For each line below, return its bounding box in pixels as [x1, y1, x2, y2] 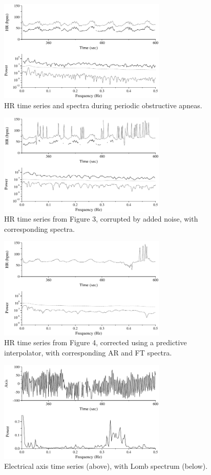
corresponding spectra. [4, 223, 75, 234]
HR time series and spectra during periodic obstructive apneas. [4, 100, 202, 110]
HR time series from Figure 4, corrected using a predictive [4, 337, 187, 348]
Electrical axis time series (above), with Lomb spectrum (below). [4, 461, 208, 471]
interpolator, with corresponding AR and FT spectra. [4, 347, 172, 358]
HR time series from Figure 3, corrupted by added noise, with [4, 213, 198, 224]
